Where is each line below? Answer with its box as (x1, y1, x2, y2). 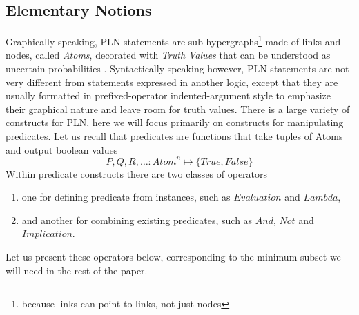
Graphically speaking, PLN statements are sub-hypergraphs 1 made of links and (6, 32, 341, 48)
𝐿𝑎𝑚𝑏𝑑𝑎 (303, 193, 338, 203)
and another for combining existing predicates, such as (21, 212, 253, 227)
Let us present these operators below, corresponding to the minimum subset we (6, 250, 341, 264)
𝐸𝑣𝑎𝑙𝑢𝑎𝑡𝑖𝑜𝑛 (233, 193, 282, 203)
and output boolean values (6, 142, 118, 156)
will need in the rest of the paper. (6, 263, 148, 277)
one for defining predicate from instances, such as (21, 190, 231, 204)
